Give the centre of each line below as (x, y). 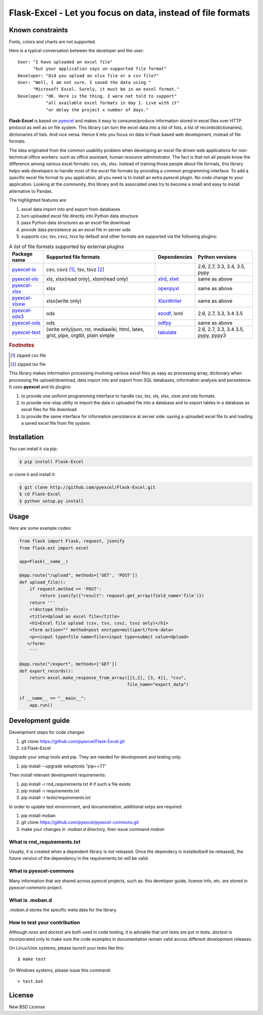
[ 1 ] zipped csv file (28, 355)
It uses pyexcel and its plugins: (40, 387)
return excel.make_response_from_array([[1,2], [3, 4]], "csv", (108, 678)
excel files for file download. (49, 410)
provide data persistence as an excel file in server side (76, 229)
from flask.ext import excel (54, 548)
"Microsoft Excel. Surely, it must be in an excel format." (106, 89)
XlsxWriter (170, 301)
